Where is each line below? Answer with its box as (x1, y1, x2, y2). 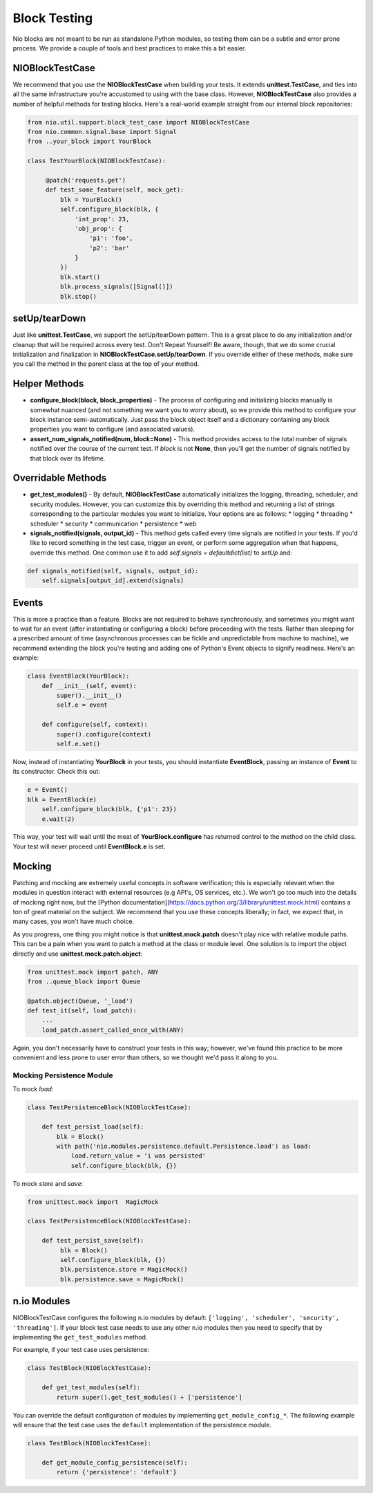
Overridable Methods (12, 472, 107, 484)
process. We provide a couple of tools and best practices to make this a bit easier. (12, 44, 247, 52)
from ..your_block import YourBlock (27, 138, 152, 145)
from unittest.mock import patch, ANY (27, 968, 159, 976)
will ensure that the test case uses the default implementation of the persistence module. (12, 1420, 272, 1429)
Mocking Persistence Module (12, 1070, 113, 1080)
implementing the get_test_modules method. (12, 1333, 148, 1342)
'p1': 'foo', (88, 234, 134, 242)
